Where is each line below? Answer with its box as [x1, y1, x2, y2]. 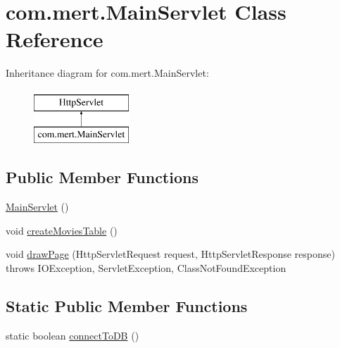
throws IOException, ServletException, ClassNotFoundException [6, 261, 287, 275]
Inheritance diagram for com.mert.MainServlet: [6, 66, 209, 80]
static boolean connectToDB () [6, 328, 139, 342]
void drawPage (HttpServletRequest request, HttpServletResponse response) [6, 247, 335, 261]
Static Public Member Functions [6, 295, 248, 317]
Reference [6, 25, 103, 54]
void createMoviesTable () [6, 223, 118, 237]
